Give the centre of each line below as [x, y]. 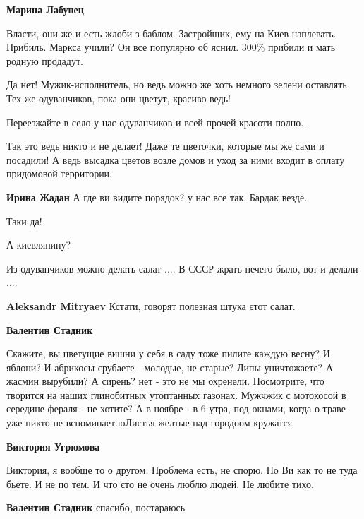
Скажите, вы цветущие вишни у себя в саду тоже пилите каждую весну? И [168, 353]
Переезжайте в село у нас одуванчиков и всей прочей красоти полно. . [158, 122]
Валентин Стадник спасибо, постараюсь [96, 507]
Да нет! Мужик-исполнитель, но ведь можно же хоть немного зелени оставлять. [178, 84]
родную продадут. [45, 60]
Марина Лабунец [45, 9]
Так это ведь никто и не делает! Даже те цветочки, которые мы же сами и [165, 146]
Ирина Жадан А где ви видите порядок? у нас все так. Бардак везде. [157, 197]
